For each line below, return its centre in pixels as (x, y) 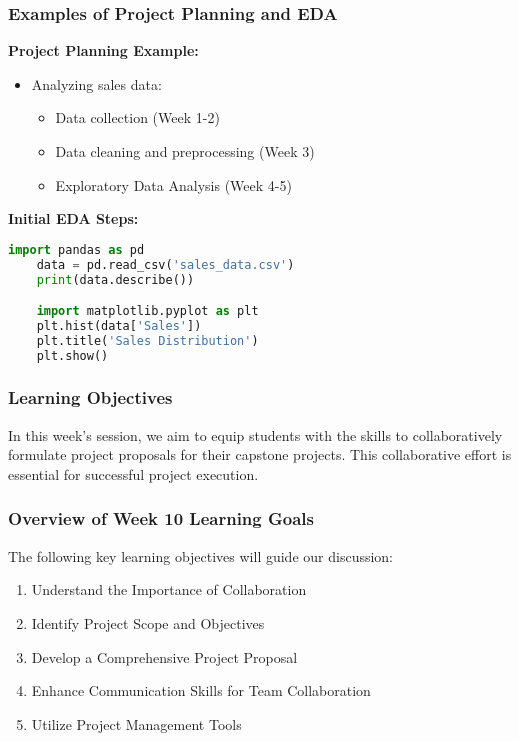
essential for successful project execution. (133, 473)
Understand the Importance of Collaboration (169, 589)
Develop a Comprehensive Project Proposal (164, 656)
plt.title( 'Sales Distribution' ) (147, 340)
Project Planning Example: (103, 50)
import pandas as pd (76, 249)
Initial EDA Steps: (73, 218)
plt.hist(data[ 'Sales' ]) (119, 325)
